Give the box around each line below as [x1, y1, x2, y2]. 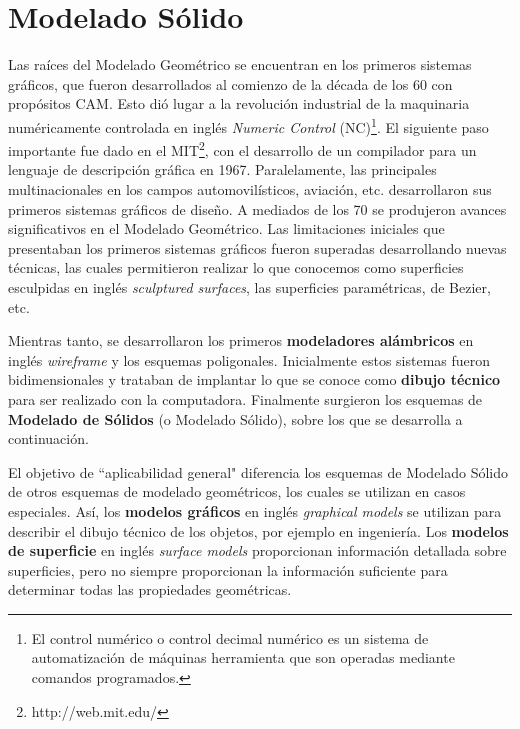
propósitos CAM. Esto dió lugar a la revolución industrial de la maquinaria [8, 93, 470, 114]
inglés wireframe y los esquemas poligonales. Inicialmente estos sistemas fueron [8, 349, 491, 370]
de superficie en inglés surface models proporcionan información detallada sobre [8, 540, 507, 561]
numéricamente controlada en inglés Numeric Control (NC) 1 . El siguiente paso [8, 113, 489, 137]
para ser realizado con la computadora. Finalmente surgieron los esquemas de [8, 388, 483, 409]
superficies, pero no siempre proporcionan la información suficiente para [8, 559, 448, 580]
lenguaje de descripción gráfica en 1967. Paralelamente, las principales [8, 159, 437, 180]
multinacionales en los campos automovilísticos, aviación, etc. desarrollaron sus [8, 179, 492, 199]
